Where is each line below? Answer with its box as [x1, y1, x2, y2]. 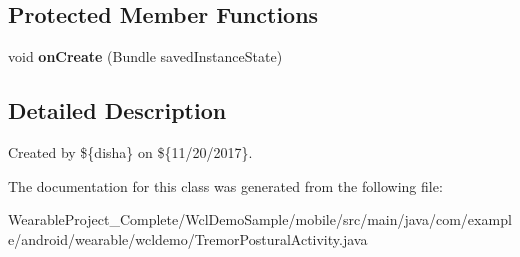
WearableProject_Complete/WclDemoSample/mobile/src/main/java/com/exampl [8, 209, 512, 230]
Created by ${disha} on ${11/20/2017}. [8, 142, 253, 162]
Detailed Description [8, 95, 227, 126]
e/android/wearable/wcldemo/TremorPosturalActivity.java [8, 228, 368, 249]
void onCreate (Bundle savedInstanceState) [8, 46, 283, 67]
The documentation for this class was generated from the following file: [8, 175, 443, 196]
